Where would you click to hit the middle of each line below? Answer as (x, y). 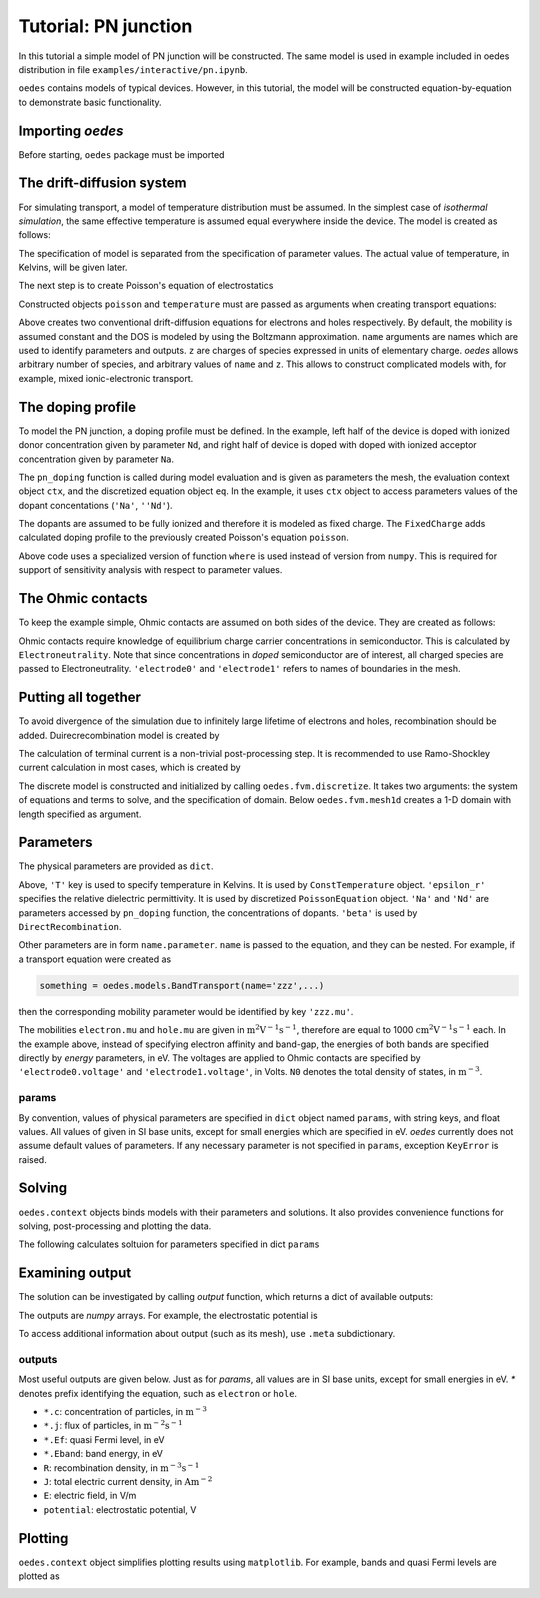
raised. (32, 1159)
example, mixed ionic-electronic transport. (106, 378)
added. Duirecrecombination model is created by (119, 735)
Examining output (75, 1273)
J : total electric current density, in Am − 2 (128, 1481)
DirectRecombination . (70, 927)
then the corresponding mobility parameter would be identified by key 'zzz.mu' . (186, 1011)
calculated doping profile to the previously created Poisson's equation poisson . (184, 537)
